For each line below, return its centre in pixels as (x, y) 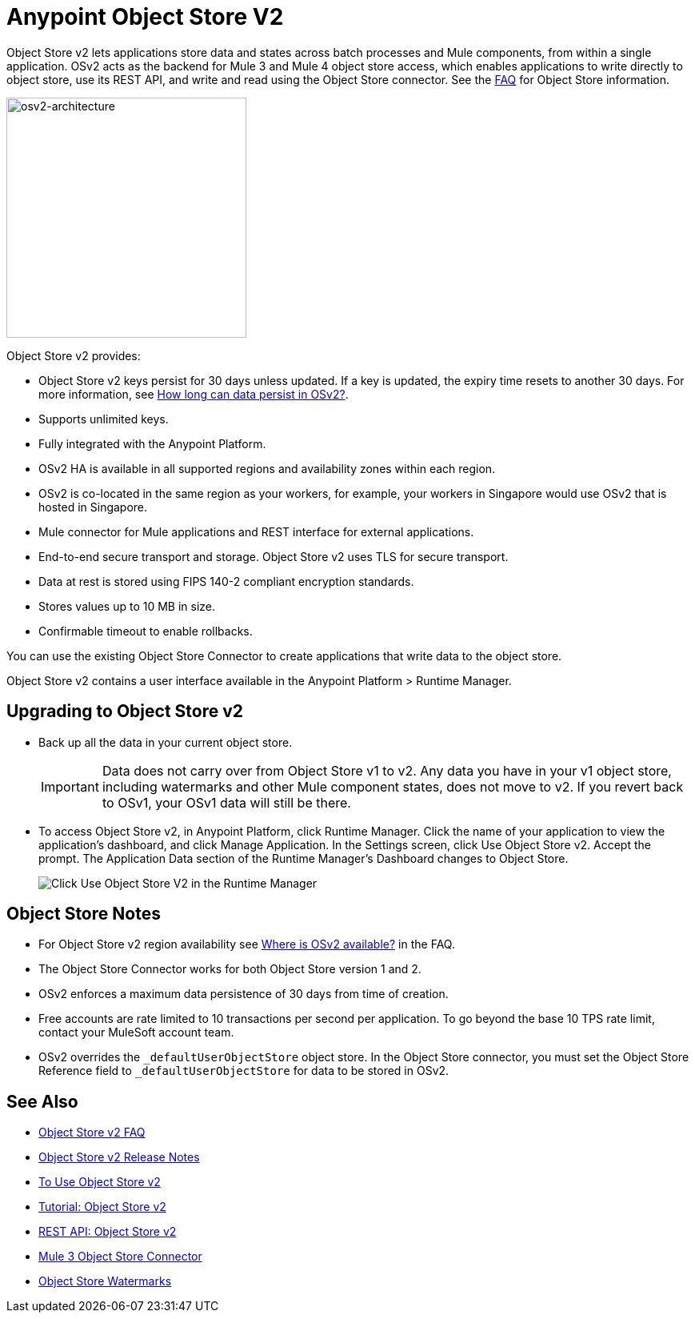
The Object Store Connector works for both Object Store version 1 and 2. (230, 969)
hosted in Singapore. (93, 507)
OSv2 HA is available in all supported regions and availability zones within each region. (267, 468)
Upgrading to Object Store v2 (125, 712)
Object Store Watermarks (105, 1281)
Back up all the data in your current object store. (166, 742)
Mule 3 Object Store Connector (120, 1257)
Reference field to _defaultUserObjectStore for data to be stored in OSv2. (244, 1071)
